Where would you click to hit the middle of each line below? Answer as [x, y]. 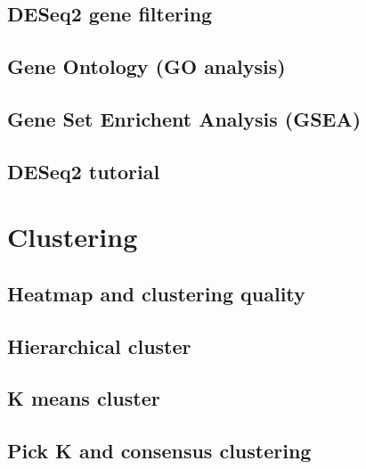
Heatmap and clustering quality [156, 293]
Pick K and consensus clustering [159, 451]
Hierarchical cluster [99, 346]
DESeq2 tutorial [84, 171]
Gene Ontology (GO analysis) [146, 66]
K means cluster [84, 398]
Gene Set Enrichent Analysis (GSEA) [184, 118]
